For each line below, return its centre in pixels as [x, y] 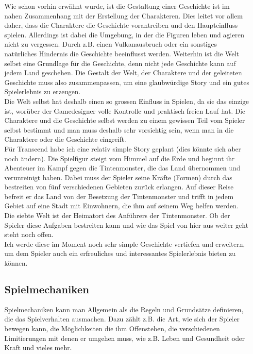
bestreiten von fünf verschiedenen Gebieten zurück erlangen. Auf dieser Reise [119, 187]
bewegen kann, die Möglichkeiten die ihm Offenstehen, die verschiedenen [112, 329]
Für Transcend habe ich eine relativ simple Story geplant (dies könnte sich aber [123, 148]
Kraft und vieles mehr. [38, 347]
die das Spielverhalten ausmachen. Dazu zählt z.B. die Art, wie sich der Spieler [122, 319]
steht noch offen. [29, 234]
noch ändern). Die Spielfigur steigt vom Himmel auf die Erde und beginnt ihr [119, 158]
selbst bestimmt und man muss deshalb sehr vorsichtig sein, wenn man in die [119, 129]
